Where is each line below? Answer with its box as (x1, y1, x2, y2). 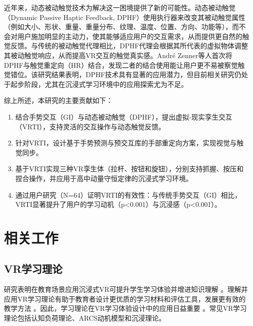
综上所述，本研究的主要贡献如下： (4, 95, 113, 105)
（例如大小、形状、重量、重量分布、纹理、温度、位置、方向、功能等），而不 (4, 21, 246, 32)
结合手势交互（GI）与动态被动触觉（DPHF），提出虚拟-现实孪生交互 (15, 111, 233, 122)
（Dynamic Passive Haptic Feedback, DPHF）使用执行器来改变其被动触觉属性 (4, 12, 246, 22)
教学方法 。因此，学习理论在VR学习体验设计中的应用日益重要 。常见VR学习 (4, 303, 247, 313)
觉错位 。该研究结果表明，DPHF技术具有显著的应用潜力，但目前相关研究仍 (4, 69, 241, 80)
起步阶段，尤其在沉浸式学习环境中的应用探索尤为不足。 (10, 79, 188, 89)
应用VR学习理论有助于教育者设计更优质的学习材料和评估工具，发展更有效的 (4, 293, 246, 304)
